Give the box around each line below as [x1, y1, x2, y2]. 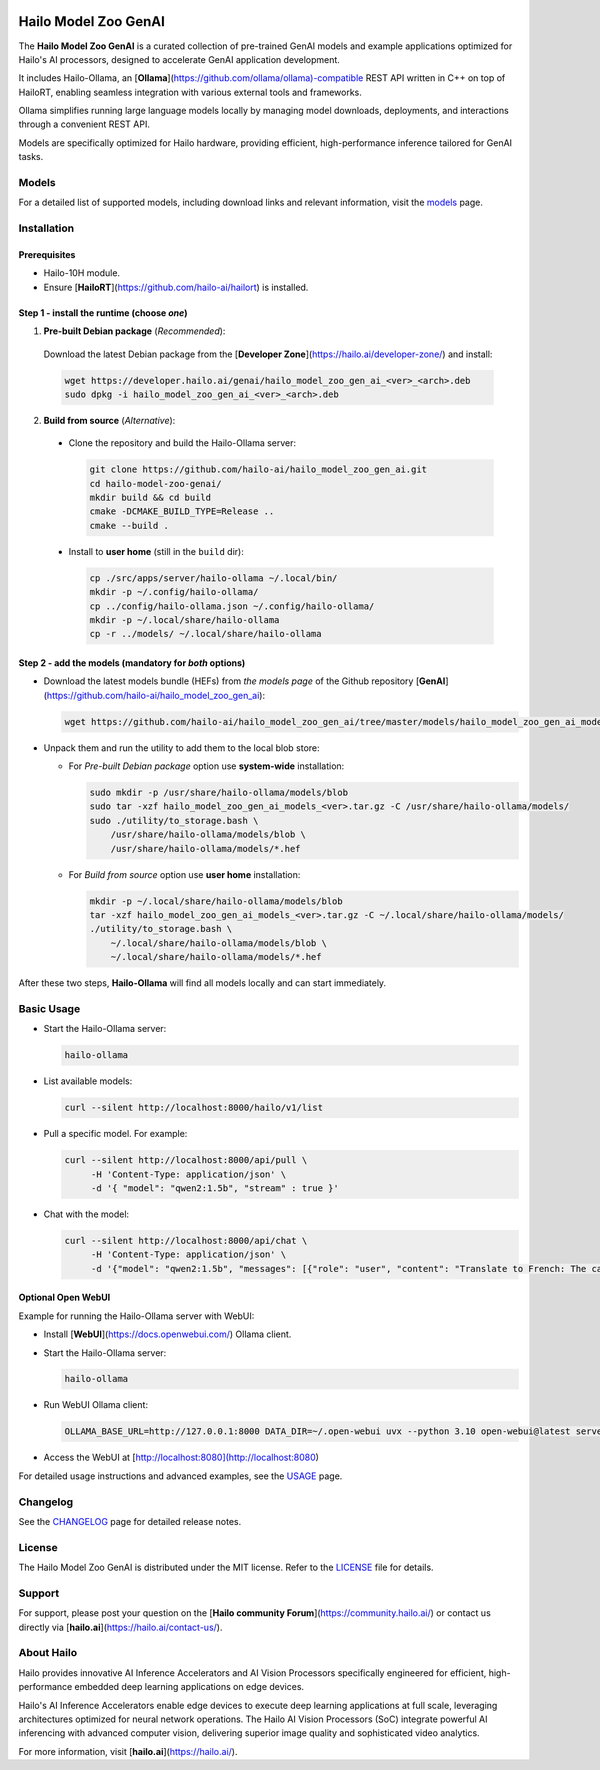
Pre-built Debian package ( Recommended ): [43, 325, 226, 337]
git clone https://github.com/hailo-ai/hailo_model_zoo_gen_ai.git [89, 464, 428, 475]
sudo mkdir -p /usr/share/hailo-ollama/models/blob [89, 787, 349, 799]
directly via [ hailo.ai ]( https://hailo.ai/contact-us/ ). [18, 1621, 223, 1633]
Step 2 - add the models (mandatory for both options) [18, 656, 246, 669]
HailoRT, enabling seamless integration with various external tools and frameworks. [18, 86, 362, 98]
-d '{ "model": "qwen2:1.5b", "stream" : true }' [90, 1182, 339, 1194]
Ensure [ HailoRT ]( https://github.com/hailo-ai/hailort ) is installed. [43, 281, 309, 293]
